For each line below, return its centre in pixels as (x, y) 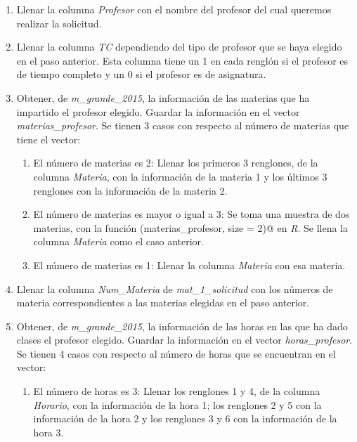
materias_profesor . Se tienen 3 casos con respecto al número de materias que (183, 125)
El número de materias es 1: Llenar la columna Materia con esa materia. (189, 265)
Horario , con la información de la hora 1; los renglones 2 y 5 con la (177, 404)
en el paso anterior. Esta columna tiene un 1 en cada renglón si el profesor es (182, 60)
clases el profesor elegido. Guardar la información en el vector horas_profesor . (184, 340)
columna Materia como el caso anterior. (118, 241)
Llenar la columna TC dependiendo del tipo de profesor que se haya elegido (179, 47)
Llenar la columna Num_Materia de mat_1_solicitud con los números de (175, 288)
